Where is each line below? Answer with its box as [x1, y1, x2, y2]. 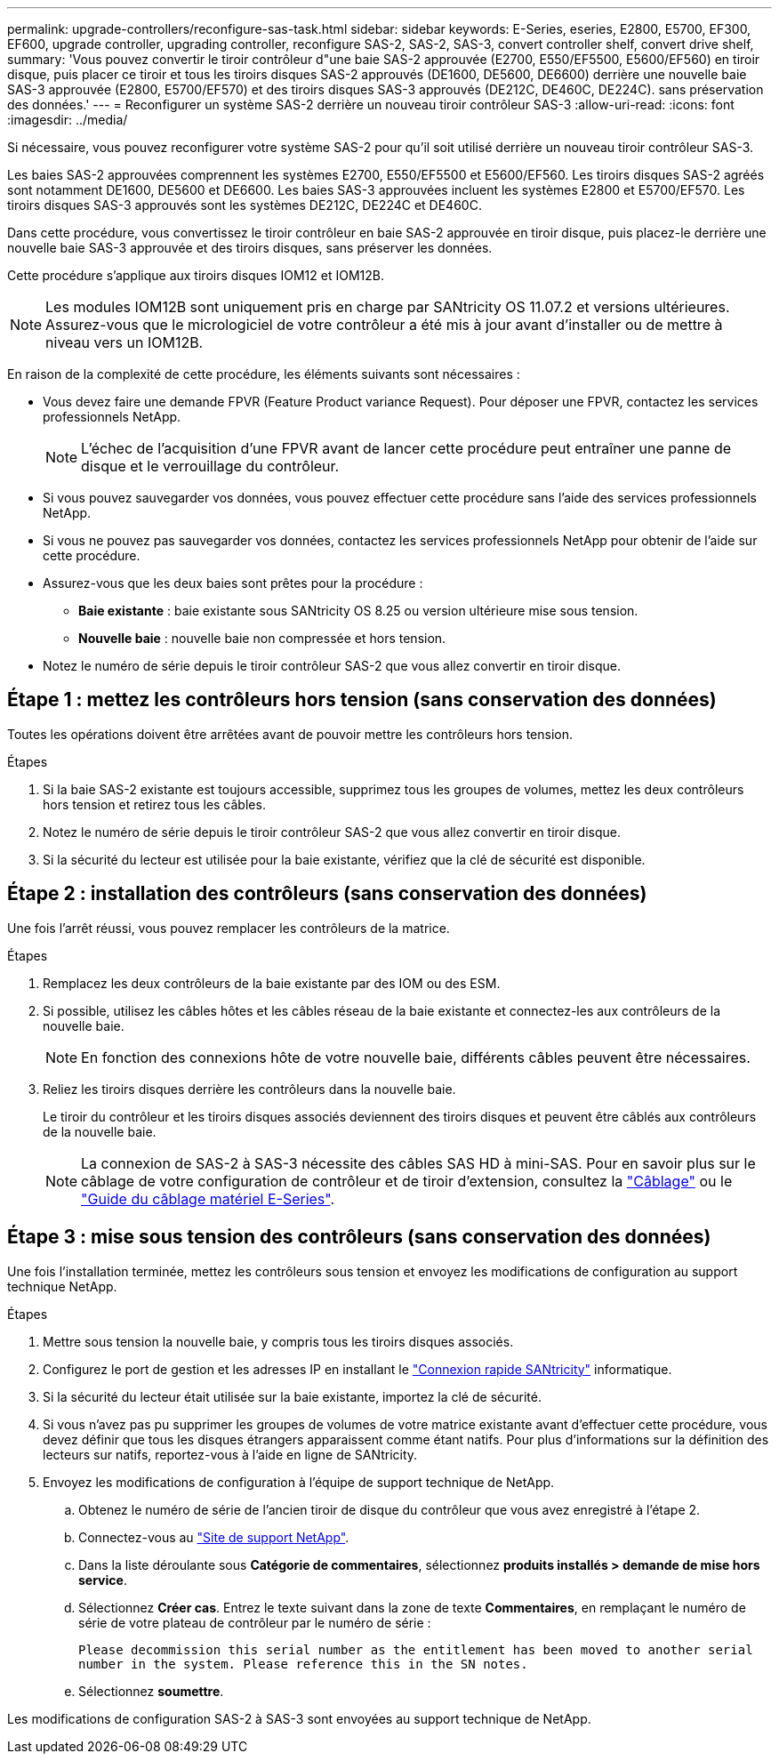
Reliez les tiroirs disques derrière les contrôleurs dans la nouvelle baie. [43, 1081, 456, 1097]
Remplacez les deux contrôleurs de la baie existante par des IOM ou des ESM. [43, 975, 501, 991]
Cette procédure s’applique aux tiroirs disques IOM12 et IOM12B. [7, 268, 384, 283]
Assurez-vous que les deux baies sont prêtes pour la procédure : [43, 575, 423, 591]
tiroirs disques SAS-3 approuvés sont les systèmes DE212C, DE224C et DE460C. [7, 197, 482, 213]
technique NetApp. [7, 1278, 117, 1294]
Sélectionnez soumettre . [78, 1683, 224, 1699]
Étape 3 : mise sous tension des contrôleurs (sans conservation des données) [7, 1226, 711, 1249]
